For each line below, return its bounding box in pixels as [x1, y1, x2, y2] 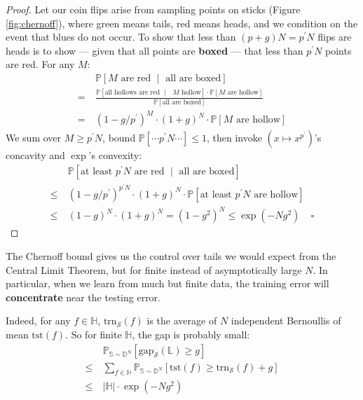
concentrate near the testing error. [6, 289, 161, 304]
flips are [317, 29, 352, 44]
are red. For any [6, 57, 75, 71]
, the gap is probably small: [132, 326, 250, 341]
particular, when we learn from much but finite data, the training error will [6, 276, 329, 291]
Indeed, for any [6, 313, 71, 328]
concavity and [6, 148, 65, 163]
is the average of [146, 313, 217, 328]
